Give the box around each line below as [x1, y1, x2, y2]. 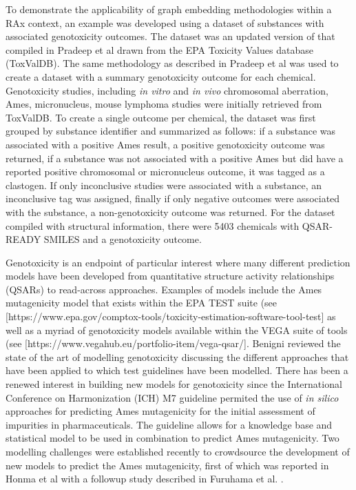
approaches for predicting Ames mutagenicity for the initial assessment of [6, 404, 315, 418]
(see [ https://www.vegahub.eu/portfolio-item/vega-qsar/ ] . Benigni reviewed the [6, 336, 341, 351]
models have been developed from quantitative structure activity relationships [6, 268, 335, 283]
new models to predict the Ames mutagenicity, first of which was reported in [6, 458, 329, 472]
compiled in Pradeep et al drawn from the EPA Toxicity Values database [6, 42, 313, 57]
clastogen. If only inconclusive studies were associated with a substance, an [6, 177, 322, 192]
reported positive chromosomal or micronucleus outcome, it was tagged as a [6, 164, 325, 179]
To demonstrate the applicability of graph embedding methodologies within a [6, 2, 332, 16]
